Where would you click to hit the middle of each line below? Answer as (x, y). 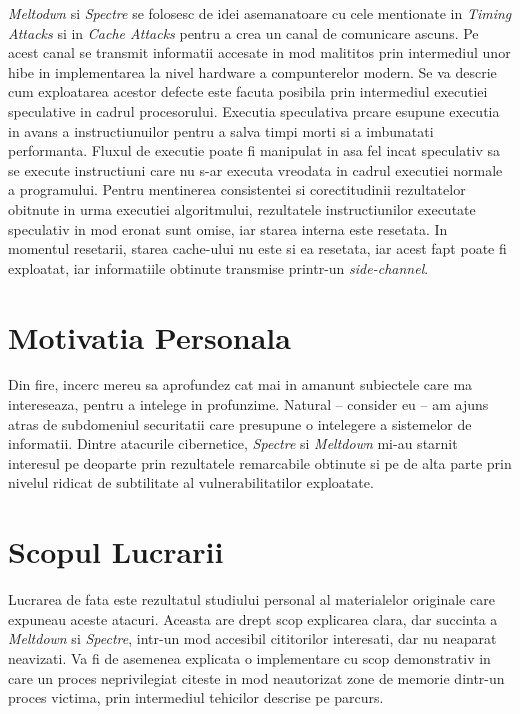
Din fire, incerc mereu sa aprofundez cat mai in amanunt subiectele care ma (240, 384)
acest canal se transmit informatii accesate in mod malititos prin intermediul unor (259, 52)
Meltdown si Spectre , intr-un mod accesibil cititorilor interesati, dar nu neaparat (252, 638)
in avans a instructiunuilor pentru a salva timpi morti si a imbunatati (221, 130)
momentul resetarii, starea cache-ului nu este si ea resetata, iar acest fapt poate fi (257, 248)
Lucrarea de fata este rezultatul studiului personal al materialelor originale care (251, 599)
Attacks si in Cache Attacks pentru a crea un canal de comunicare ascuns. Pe (243, 32)
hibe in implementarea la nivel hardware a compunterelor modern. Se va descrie (252, 71)
